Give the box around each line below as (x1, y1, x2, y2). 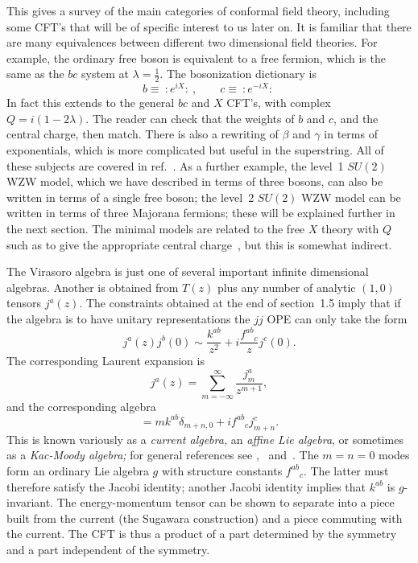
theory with (321, 220, 379, 237)
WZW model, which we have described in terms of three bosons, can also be (6, 173, 383, 190)
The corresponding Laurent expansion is (6, 352, 205, 369)
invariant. (6, 494, 54, 511)
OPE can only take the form (267, 310, 408, 327)
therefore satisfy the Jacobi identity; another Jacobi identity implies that (6, 478, 366, 495)
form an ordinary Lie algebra (6, 462, 149, 479)
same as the (6, 65, 64, 82)
